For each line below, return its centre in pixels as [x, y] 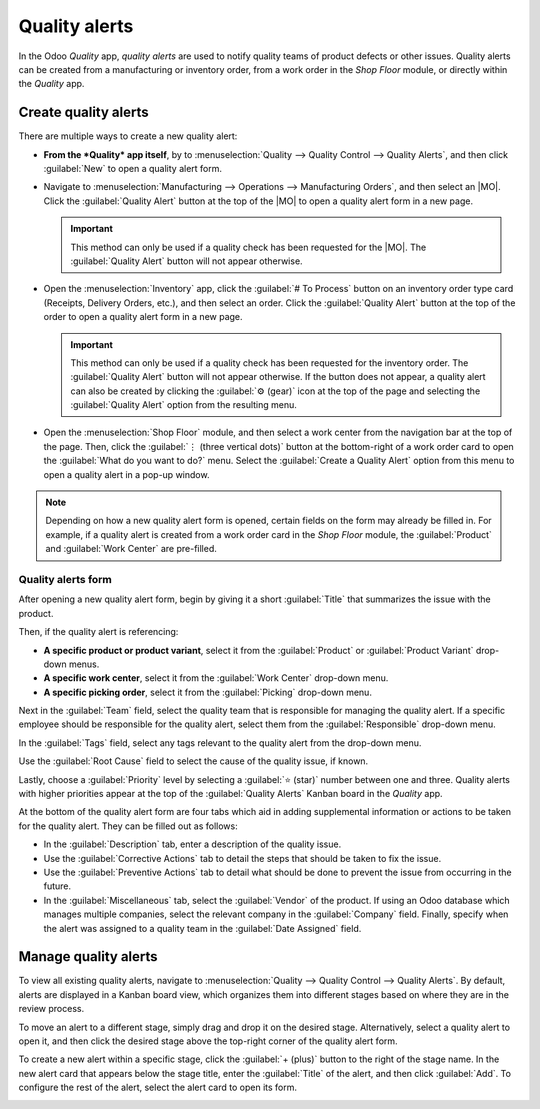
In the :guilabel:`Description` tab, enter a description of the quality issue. [192, 844]
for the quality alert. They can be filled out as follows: [128, 826]
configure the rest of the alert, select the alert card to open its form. [157, 1087]
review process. [51, 1009]
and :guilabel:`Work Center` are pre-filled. [131, 549]
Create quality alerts [83, 112]
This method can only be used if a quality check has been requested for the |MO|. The [248, 247]
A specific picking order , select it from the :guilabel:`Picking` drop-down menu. [207, 692]
